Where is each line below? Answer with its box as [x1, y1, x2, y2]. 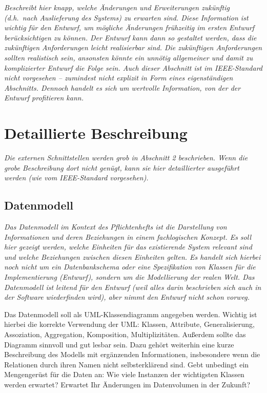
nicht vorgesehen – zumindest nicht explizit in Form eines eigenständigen [4, 72, 233, 83]
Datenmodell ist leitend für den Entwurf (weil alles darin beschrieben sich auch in [4, 281, 261, 292]
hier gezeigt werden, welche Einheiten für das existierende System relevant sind [4, 241, 252, 252]
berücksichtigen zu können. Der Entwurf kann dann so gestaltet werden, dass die [4, 32, 257, 43]
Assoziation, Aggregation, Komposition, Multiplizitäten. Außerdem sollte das [4, 328, 246, 339]
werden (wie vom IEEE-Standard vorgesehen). [4, 172, 149, 183]
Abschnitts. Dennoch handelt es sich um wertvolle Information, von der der [4, 82, 241, 93]
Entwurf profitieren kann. [4, 92, 84, 103]
